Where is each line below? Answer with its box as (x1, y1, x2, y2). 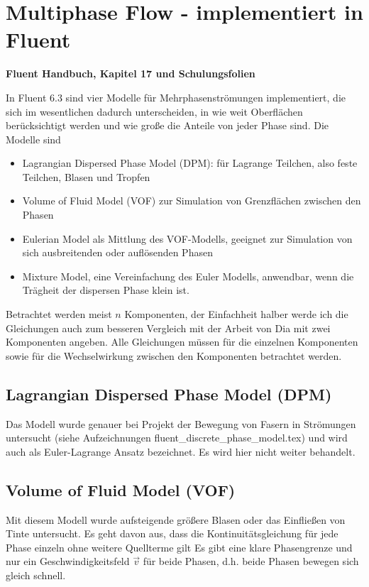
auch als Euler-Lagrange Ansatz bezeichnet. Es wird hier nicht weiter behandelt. (6, 444, 356, 459)
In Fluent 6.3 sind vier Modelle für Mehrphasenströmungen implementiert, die (6, 89, 346, 104)
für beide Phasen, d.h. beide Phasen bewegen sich (143, 554, 359, 569)
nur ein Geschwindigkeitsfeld (6, 554, 130, 569)
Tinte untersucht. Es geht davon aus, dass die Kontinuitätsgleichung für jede (6, 526, 338, 541)
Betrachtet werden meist (6, 307, 112, 322)
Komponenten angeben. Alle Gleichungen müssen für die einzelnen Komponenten (6, 334, 358, 349)
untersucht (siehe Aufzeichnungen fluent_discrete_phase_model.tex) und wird (6, 430, 348, 445)
